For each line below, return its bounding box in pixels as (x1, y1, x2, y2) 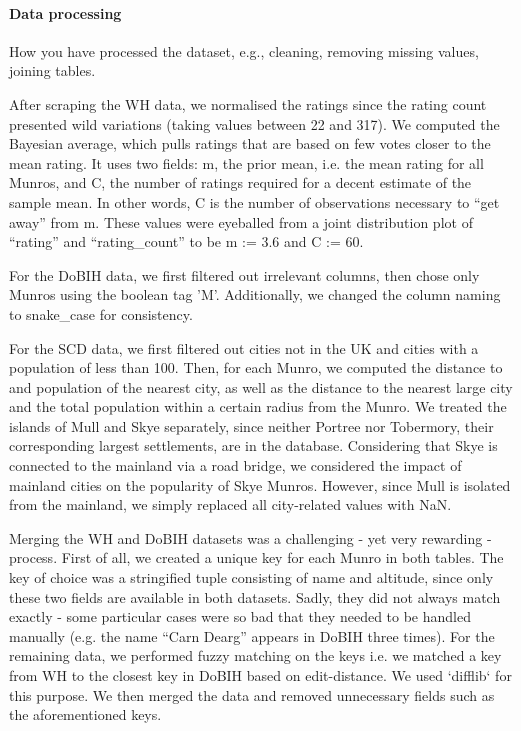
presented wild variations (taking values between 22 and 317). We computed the (9, 113, 500, 134)
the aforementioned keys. (9, 704, 162, 725)
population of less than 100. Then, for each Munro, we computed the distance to (9, 357, 503, 378)
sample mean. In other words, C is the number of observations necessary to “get (9, 191, 500, 212)
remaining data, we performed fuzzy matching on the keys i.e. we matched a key (9, 645, 502, 666)
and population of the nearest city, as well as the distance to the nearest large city (9, 376, 513, 397)
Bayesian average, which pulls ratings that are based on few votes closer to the (9, 133, 491, 154)
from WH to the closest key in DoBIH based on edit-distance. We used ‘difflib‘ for (9, 665, 512, 686)
